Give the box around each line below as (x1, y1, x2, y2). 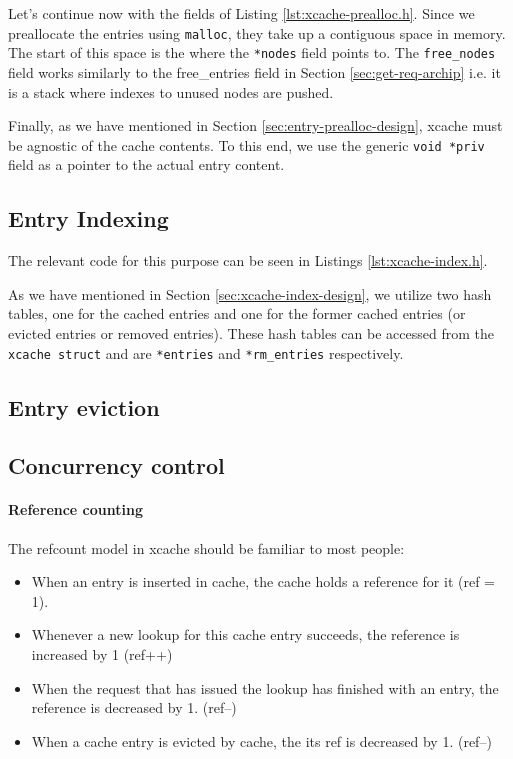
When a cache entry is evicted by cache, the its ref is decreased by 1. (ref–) (31, 730, 492, 751)
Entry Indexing (8, 203, 169, 234)
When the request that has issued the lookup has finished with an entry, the (31, 677, 499, 698)
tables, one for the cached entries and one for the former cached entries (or (8, 303, 466, 324)
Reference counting (8, 499, 143, 520)
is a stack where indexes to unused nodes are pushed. (8, 81, 334, 102)
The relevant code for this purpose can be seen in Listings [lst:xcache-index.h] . (8, 250, 488, 271)
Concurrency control (8, 450, 225, 481)
